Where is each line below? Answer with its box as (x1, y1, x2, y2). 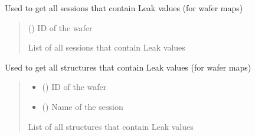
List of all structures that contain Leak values (28, 120, 194, 132)
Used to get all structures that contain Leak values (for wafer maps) (5, 61, 251, 73)
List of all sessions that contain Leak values (28, 41, 185, 54)
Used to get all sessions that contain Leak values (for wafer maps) (5, 2, 243, 14)
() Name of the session (42, 100, 123, 112)
